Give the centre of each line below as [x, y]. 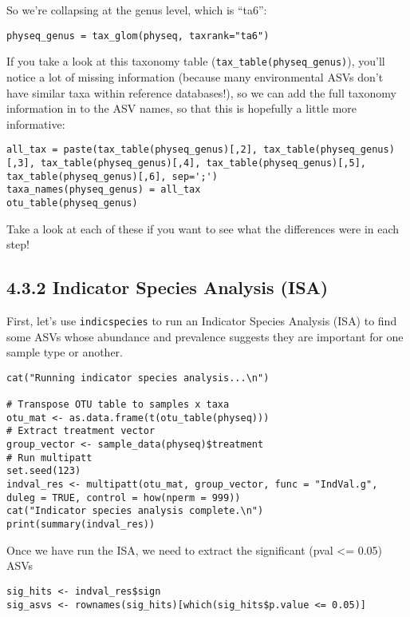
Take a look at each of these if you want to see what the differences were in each [203, 228]
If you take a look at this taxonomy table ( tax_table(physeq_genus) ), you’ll [196, 61]
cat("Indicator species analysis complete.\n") [135, 511]
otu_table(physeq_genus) [72, 203]
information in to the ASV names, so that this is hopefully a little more [182, 108]
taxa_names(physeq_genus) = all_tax [104, 190]
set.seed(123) [44, 471]
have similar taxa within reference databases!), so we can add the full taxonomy [201, 92]
